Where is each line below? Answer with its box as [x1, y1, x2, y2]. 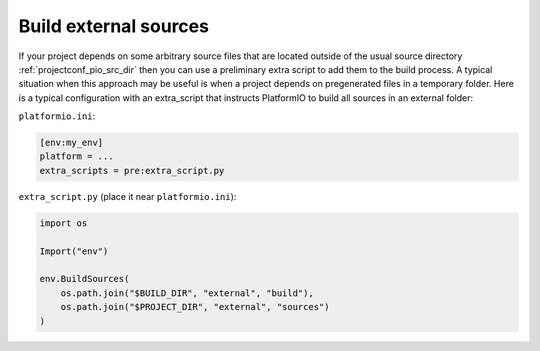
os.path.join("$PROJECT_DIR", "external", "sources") [60, 301, 330, 313]
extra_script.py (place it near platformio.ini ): [18, 190, 237, 202]
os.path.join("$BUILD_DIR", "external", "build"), [60, 287, 314, 299]
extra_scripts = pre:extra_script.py [39, 165, 225, 176]
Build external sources [18, 15, 210, 37]
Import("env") [39, 245, 109, 257]
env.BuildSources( [39, 273, 130, 285]
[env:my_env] [39, 137, 104, 149]
